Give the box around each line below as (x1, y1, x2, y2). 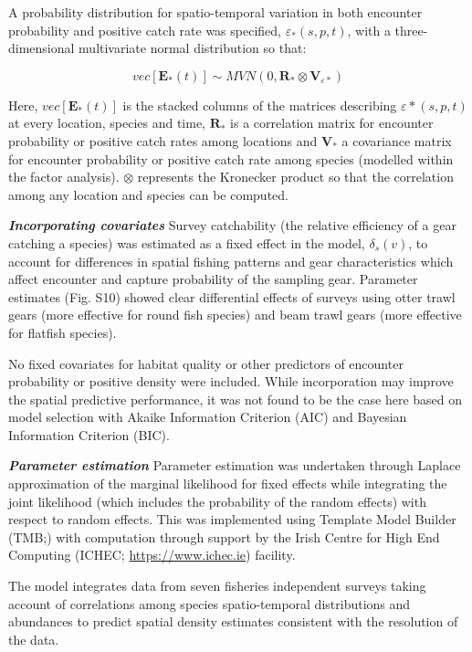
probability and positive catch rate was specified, (8, 20, 281, 39)
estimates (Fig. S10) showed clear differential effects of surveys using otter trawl (8, 287, 456, 306)
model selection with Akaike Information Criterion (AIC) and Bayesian (8, 407, 407, 426)
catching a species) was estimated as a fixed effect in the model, (8, 233, 365, 252)
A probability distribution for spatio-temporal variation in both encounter (8, 3, 423, 21)
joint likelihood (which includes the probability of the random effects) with (8, 491, 426, 510)
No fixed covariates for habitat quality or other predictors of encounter (8, 353, 404, 373)
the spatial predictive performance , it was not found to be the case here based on (8, 389, 463, 408)
